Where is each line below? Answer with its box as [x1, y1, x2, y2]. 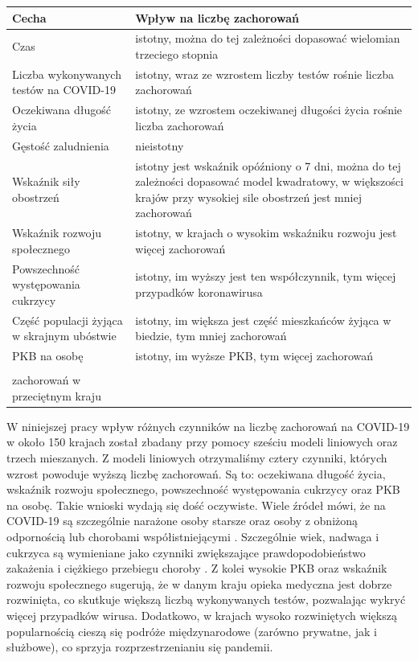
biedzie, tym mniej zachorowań [135, 327, 287, 344]
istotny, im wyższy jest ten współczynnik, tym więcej [135, 268, 396, 285]
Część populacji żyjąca [12, 311, 123, 328]
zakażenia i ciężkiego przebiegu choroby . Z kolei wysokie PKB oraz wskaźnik [6, 560, 387, 577]
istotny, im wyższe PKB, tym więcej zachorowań [135, 347, 374, 364]
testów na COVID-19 [12, 81, 116, 98]
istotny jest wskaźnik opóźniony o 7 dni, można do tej [135, 157, 401, 174]
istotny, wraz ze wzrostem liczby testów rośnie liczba [135, 65, 394, 82]
